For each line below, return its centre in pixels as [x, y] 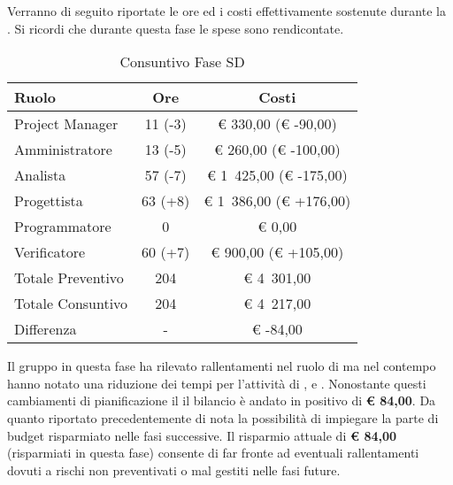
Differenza [46, 329]
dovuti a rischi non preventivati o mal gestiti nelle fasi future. [174, 470]
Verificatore [50, 252]
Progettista [49, 201]
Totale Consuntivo [71, 304]
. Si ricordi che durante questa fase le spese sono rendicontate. [176, 28]
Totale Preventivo [69, 278]
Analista [40, 175]
